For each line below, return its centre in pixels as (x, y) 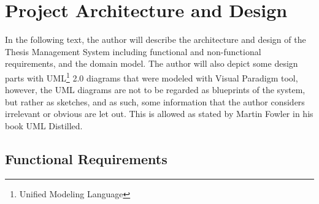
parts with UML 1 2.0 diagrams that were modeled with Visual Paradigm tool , (152, 77)
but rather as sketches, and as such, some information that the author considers (155, 101)
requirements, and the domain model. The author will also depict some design (152, 63)
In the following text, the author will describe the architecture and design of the (156, 40)
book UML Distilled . (44, 125)
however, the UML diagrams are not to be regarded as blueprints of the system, (155, 90)
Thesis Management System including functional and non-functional (133, 51)
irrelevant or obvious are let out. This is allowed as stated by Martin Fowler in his (159, 114)
